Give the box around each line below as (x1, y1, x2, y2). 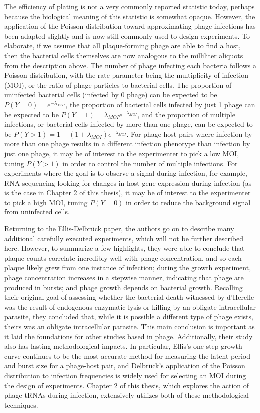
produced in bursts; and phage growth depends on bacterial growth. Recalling (4, 282, 243, 292)
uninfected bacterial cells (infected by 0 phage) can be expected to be (4, 89, 217, 100)
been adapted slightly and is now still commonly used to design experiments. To (4, 30, 250, 41)
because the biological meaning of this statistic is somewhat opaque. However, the (4, 11, 255, 21)
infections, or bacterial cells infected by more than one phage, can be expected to (4, 119, 253, 129)
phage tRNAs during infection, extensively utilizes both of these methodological (4, 390, 249, 400)
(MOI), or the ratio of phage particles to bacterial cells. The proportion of (4, 79, 232, 90)
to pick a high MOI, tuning (4, 197, 88, 207)
